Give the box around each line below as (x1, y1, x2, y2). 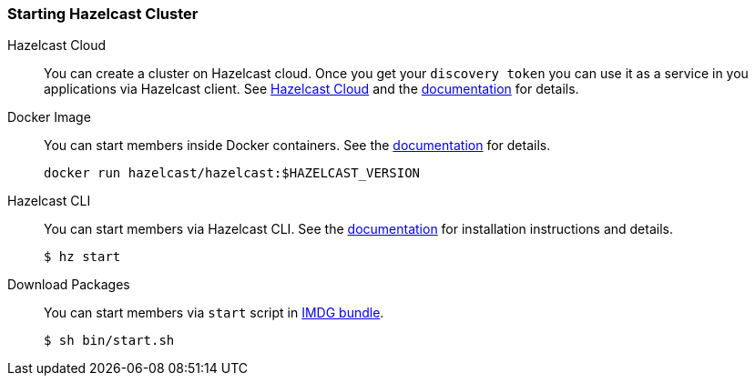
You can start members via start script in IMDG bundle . (44, 305, 384, 321)
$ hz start (44, 249, 121, 265)
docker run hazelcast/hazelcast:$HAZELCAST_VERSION (44, 166, 421, 181)
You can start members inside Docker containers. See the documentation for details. (44, 137, 551, 154)
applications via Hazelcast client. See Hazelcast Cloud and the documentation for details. (44, 81, 579, 97)
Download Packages (7, 277, 130, 293)
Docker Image (7, 109, 91, 126)
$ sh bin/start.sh (44, 333, 175, 348)
